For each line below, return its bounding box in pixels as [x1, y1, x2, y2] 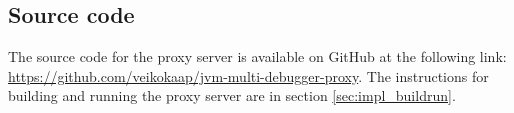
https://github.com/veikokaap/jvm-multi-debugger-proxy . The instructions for [8, 65, 489, 86]
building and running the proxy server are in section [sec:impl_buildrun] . [8, 85, 456, 106]
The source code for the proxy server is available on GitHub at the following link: [8, 46, 507, 67]
